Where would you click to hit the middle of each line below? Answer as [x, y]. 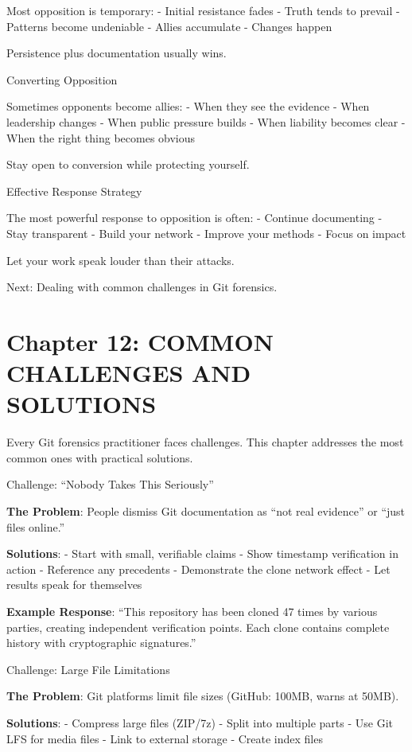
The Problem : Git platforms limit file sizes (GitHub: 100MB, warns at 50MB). [203, 696]
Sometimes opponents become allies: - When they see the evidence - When [188, 106]
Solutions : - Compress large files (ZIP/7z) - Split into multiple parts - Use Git [200, 722]
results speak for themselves [74, 584]
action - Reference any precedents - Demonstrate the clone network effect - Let [198, 569]
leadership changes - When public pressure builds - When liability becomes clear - [206, 121]
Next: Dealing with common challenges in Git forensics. [142, 287]
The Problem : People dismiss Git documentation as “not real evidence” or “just [206, 511]
